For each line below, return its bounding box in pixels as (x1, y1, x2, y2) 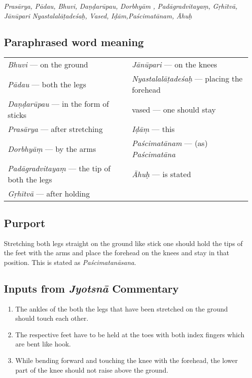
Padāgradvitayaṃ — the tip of (8, 163, 110, 174)
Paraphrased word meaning (4, 34, 144, 49)
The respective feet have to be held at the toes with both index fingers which (15, 329, 245, 339)
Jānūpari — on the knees (132, 59, 217, 70)
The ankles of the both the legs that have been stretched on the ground (15, 303, 228, 313)
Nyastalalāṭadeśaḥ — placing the (132, 73, 243, 84)
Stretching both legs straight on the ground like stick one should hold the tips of (4, 238, 243, 248)
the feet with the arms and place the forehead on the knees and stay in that (4, 247, 230, 258)
